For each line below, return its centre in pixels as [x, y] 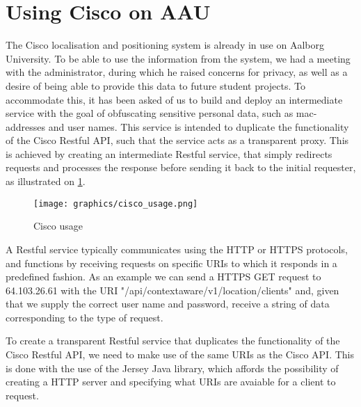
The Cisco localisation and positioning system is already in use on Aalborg [165, 45]
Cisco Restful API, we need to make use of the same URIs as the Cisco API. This [180, 354]
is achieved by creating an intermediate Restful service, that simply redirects [169, 153]
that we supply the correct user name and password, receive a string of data [168, 304]
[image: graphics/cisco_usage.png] [116, 203]
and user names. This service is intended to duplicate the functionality [199, 126]
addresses [26, 126]
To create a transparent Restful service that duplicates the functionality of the [173, 341]
